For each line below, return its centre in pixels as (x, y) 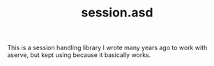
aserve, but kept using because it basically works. (79, 55)
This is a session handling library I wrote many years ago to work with (107, 48)
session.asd (117, 13)
